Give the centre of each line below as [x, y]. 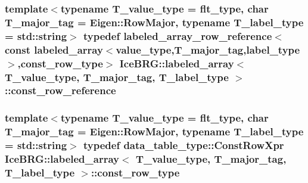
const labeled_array [54, 49]
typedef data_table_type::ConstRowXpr [183, 145]
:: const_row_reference [60, 90]
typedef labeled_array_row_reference [178, 35]
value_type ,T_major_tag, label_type [208, 49]
